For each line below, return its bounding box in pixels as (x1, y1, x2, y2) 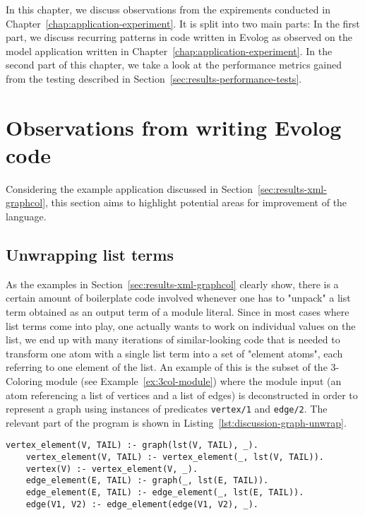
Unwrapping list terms (6, 244, 174, 266)
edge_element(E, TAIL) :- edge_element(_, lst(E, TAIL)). (25, 487, 304, 498)
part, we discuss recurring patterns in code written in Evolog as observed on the (6, 30, 352, 45)
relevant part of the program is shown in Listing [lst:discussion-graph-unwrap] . (6, 415, 347, 430)
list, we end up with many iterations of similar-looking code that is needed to (6, 332, 340, 347)
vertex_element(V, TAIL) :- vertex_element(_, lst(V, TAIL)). (25, 452, 325, 463)
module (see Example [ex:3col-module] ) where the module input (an (45, 374, 342, 389)
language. (6, 209, 47, 224)
